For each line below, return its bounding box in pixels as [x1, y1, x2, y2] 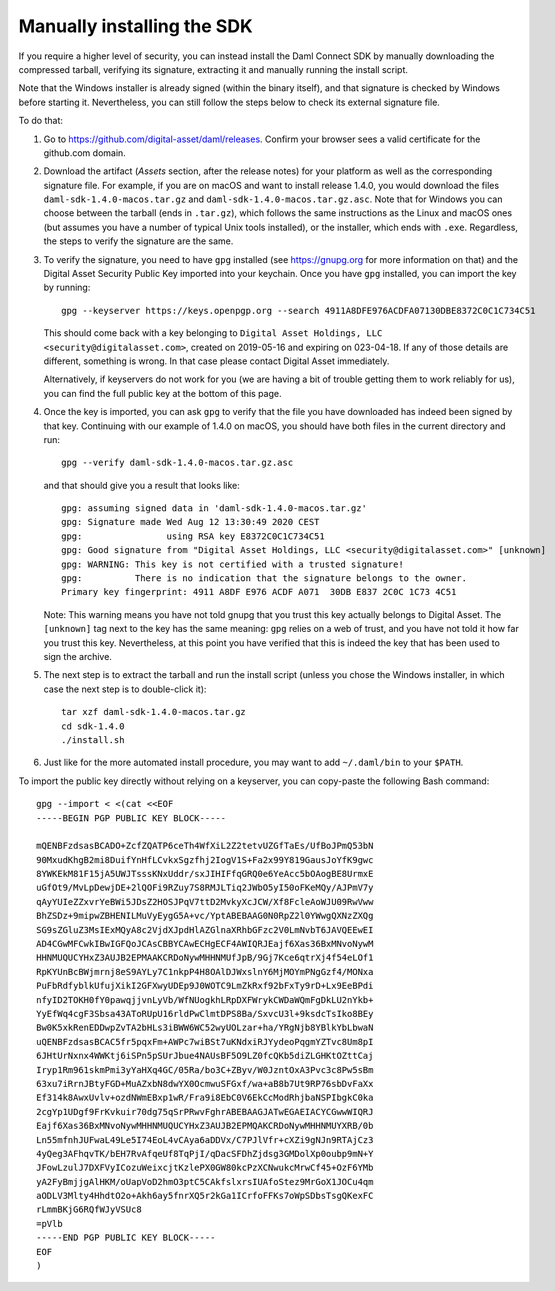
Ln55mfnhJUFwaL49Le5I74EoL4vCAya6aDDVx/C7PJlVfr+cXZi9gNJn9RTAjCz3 [36, 1134, 374, 1145]
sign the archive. [43, 651, 112, 662]
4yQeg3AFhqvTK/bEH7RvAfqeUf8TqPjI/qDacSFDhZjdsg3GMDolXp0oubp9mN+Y [36, 1148, 374, 1159]
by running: [43, 281, 91, 294]
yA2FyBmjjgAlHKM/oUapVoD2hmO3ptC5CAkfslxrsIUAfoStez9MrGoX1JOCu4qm [36, 1176, 374, 1187]
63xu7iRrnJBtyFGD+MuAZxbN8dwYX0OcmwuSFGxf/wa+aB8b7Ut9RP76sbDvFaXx [36, 1078, 374, 1089]
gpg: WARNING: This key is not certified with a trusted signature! [61, 558, 404, 570]
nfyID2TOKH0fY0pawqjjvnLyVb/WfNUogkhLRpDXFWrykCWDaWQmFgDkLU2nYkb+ [36, 994, 374, 1005]
